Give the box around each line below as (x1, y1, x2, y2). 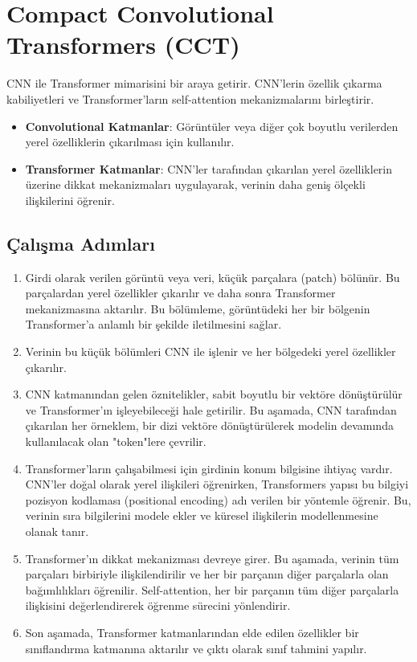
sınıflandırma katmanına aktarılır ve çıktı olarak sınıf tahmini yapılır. (25, 640, 367, 656)
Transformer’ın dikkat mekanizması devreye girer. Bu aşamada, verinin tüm (25, 550, 399, 566)
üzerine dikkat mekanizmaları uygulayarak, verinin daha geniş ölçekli (25, 176, 366, 193)
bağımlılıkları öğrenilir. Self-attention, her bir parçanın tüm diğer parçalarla (25, 581, 399, 598)
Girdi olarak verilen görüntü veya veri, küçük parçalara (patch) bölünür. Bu (25, 268, 400, 285)
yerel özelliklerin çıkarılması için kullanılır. (25, 133, 235, 150)
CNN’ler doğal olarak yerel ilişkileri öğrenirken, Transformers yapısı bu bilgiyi (25, 476, 409, 492)
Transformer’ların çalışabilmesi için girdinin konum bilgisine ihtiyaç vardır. (25, 460, 393, 476)
